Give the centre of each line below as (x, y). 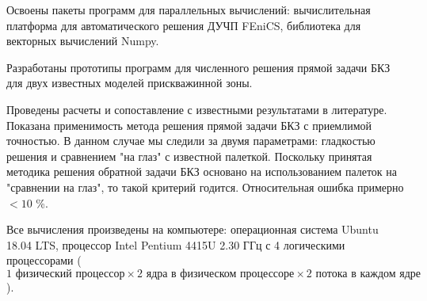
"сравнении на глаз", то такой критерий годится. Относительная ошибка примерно (205, 187)
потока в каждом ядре (368, 274)
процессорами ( (44, 260)
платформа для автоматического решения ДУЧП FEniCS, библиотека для (184, 25)
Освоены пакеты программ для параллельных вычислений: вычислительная (189, 10)
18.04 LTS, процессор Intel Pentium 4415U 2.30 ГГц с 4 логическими (176, 244)
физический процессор (70, 274)
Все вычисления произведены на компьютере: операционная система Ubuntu (193, 229)
